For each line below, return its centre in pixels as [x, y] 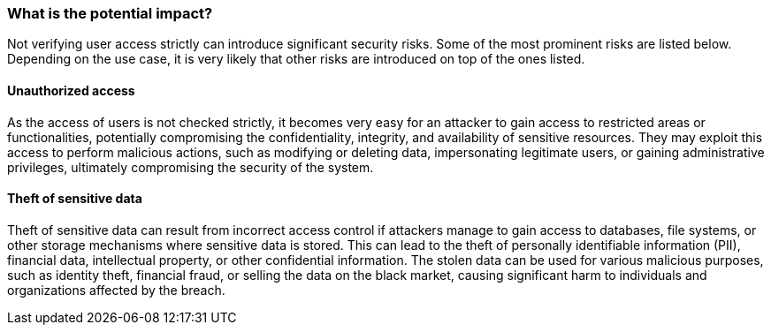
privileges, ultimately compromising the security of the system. [191, 167]
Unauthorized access [71, 90]
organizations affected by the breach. [116, 290]
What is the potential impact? [110, 13]
